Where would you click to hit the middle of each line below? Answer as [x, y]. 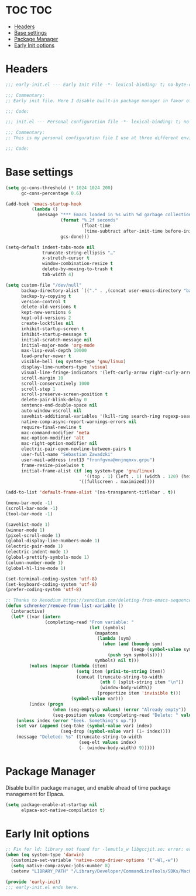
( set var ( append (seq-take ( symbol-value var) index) [84, 726]
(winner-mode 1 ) [25, 530]
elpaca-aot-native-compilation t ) [63, 810]
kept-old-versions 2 [46, 318]
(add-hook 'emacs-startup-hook [44, 204]
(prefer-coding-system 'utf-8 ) [44, 590]
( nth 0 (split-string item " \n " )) [142, 682]
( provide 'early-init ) [33, 882]
